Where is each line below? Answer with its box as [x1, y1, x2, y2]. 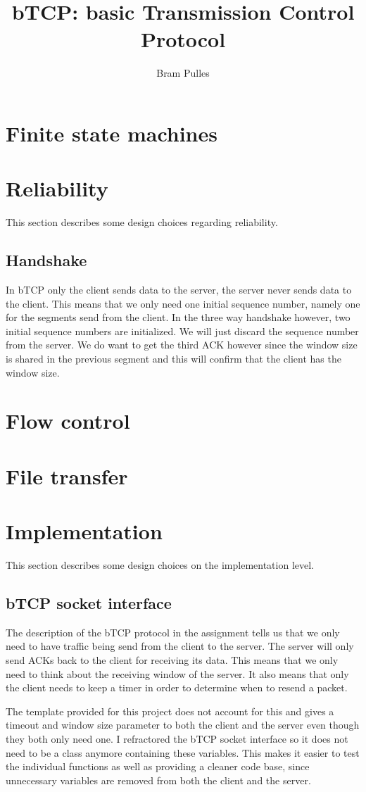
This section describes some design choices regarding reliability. [6, 215, 278, 230]
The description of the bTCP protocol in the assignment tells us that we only [6, 624, 340, 639]
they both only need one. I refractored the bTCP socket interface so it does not [6, 731, 348, 746]
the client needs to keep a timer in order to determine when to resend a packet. [6, 680, 348, 695]
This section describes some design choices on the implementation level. [6, 558, 315, 572]
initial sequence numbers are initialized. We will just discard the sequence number [6, 323, 359, 338]
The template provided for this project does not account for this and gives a [6, 703, 334, 718]
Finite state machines [6, 118, 217, 147]
